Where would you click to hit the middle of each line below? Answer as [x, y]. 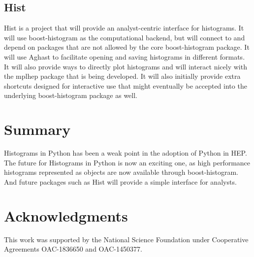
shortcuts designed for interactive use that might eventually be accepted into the [126, 85]
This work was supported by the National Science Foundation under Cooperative [126, 239]
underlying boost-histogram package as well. [71, 95]
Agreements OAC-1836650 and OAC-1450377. [73, 249]
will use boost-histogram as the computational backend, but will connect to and [125, 37]
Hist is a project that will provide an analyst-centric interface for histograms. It [124, 28]
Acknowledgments [66, 215]
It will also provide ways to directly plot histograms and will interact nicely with [126, 66]
